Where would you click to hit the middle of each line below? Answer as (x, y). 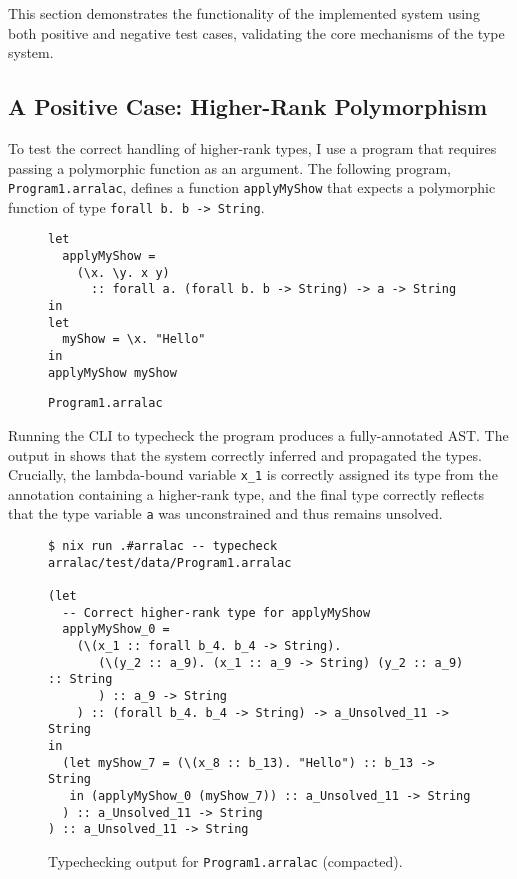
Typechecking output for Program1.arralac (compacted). (225, 860)
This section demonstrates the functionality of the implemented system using (244, 13)
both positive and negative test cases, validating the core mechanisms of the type (256, 32)
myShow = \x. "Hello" (134, 339)
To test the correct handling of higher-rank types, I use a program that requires (252, 147)
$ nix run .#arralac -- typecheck (163, 546)
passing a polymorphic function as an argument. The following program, (229, 167)
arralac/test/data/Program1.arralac (170, 562)
